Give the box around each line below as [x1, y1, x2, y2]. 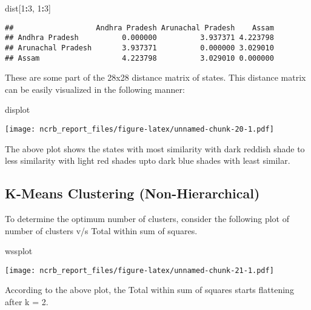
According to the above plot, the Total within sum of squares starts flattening [5, 283, 294, 296]
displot [5, 103, 30, 116]
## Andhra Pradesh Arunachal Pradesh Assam [5, 23, 274, 32]
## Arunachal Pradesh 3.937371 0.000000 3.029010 [5, 43, 274, 52]
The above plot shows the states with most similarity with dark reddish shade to [5, 142, 305, 155]
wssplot [5, 244, 33, 257]
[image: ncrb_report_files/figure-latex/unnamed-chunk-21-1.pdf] [5, 266, 274, 275]
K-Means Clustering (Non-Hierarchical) [5, 184, 260, 203]
